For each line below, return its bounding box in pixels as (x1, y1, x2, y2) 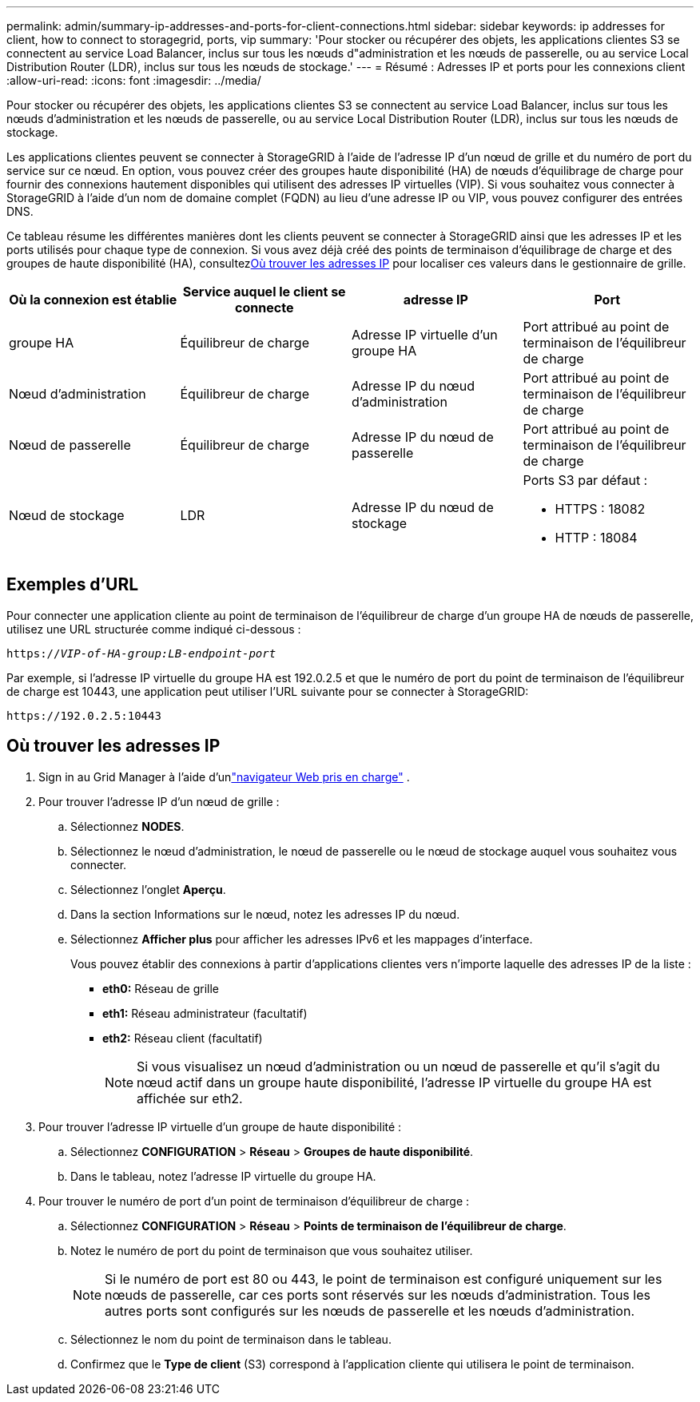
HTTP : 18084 (555, 530, 638, 546)
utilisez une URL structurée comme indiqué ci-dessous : (6, 622, 301, 636)
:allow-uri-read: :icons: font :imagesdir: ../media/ (6, 73, 261, 87)
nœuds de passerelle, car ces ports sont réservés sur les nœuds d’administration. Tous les (105, 1286, 650, 1303)
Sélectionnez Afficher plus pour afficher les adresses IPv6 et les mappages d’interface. (70, 931, 533, 946)
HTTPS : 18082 (555, 501, 646, 517)
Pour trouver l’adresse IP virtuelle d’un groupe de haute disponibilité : (38, 1119, 402, 1134)
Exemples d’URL (6, 574, 139, 595)
